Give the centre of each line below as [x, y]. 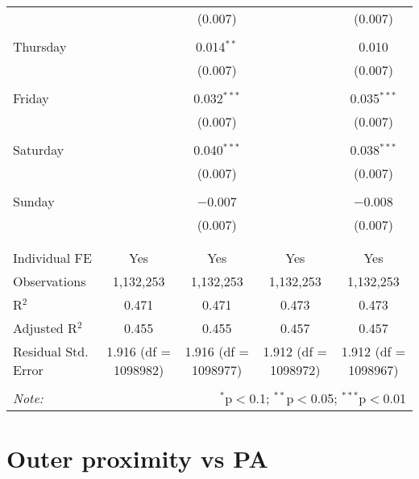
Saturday [39, 150]
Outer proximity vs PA [137, 458]
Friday [31, 98]
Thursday [40, 46]
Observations [50, 281]
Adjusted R [45, 328]
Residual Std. [51, 351]
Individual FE [52, 258]
